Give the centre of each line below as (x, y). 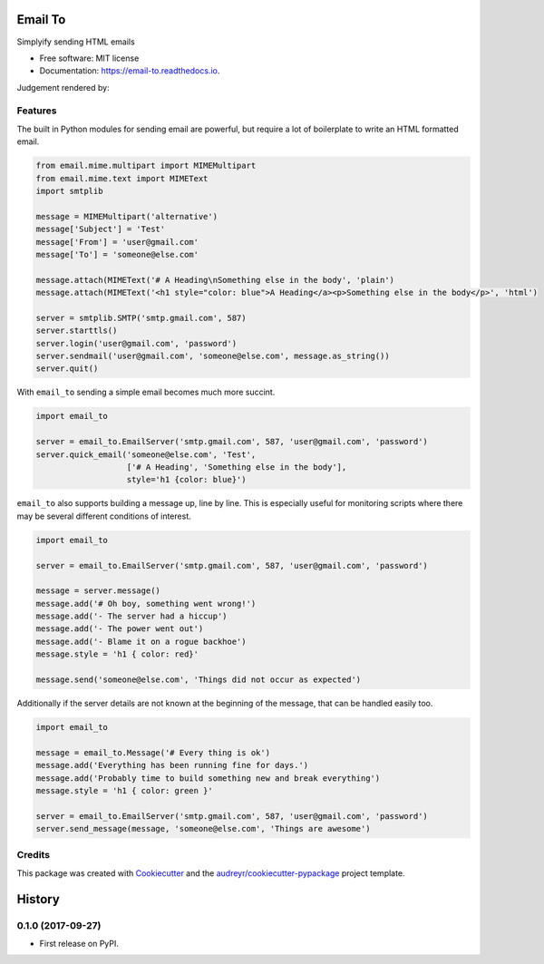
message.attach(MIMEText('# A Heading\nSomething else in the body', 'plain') (215, 280)
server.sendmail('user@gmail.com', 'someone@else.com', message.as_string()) (213, 356)
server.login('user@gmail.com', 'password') (136, 343)
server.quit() (67, 369)
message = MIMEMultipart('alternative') (126, 216)
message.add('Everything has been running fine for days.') (172, 765)
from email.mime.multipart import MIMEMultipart (146, 166)
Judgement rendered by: (63, 87)
